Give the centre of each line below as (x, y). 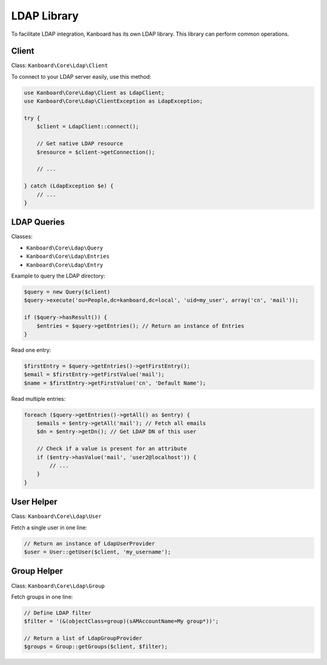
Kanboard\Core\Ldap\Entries (68, 256)
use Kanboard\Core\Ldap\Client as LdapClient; (94, 93)
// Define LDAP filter (58, 613)
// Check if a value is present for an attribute (112, 449)
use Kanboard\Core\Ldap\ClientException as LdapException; (113, 101)
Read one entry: (31, 350)
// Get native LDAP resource (80, 144)
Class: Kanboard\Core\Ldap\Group (58, 586)
